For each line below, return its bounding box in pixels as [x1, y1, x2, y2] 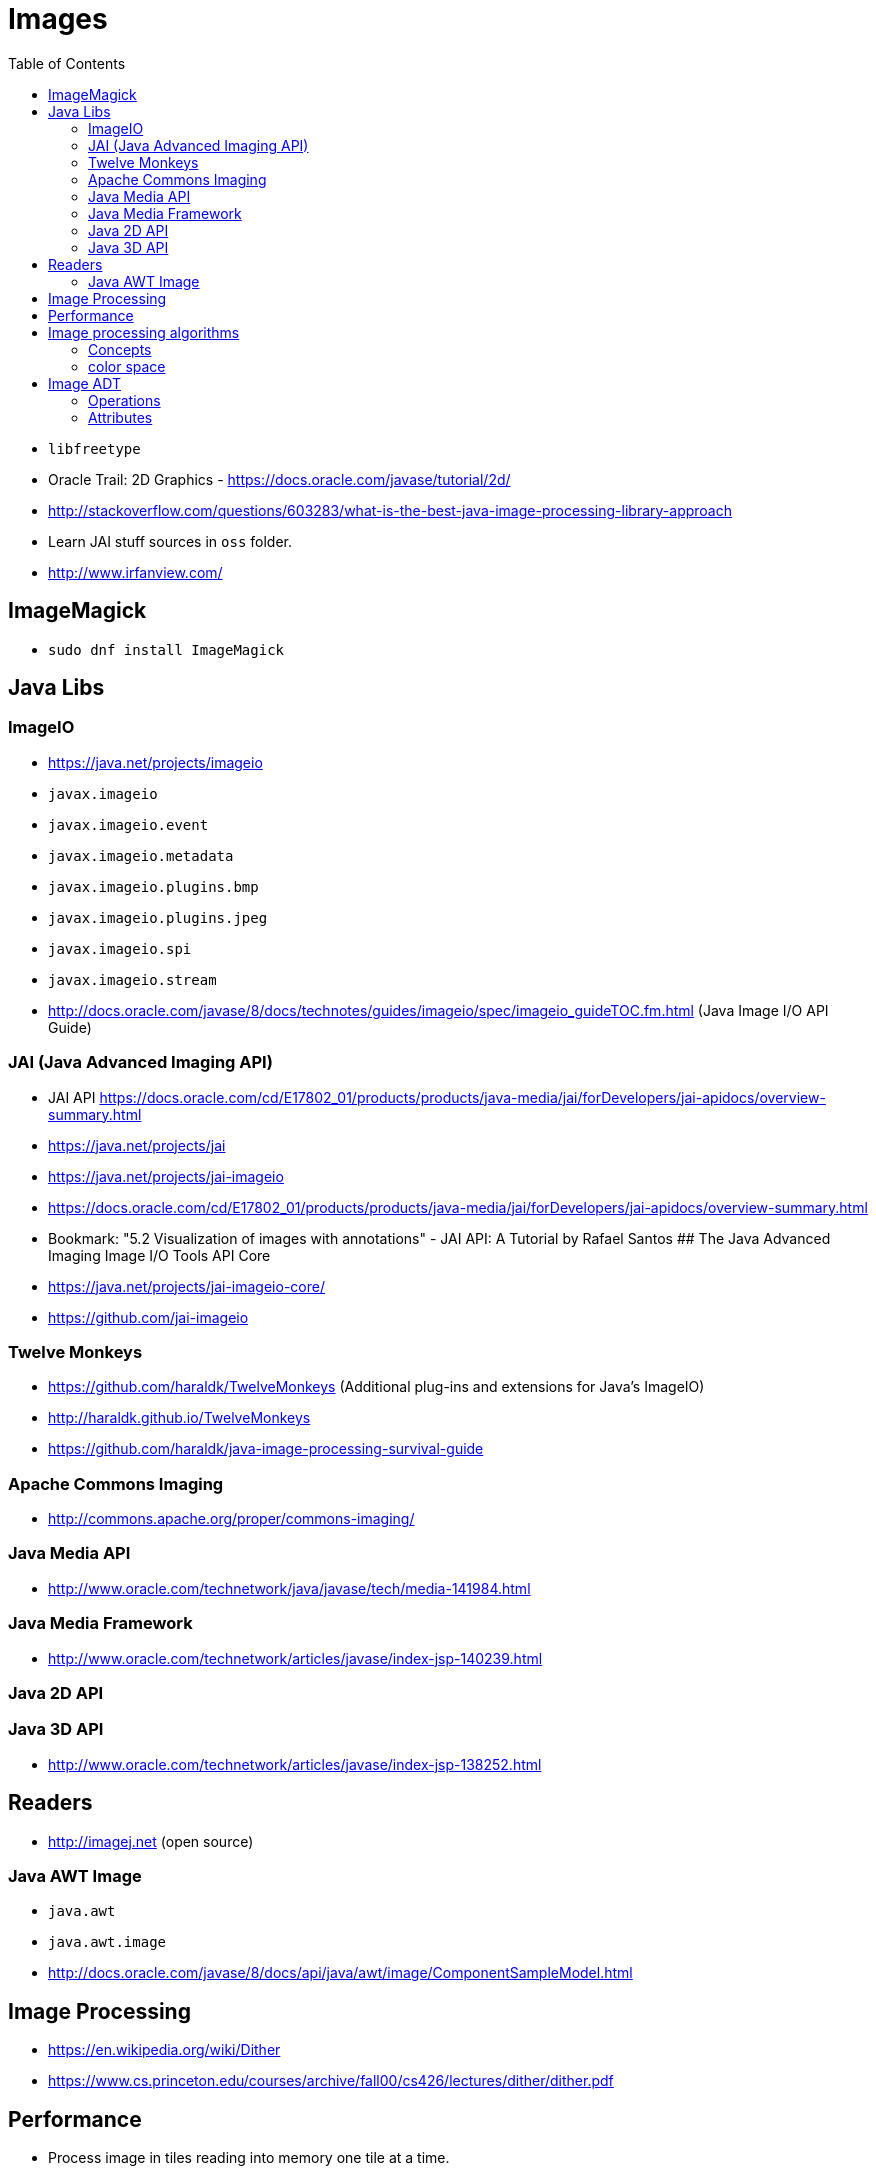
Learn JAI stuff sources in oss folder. [48, 532, 293, 550]
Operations [88, 391, 161, 409]
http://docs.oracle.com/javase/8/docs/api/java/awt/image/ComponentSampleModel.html [48, 1964, 633, 1982]
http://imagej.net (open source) [48, 1832, 254, 1850]
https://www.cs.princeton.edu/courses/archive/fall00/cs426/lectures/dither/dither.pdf [48, 2072, 614, 2090]
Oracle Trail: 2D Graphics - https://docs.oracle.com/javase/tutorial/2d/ [48, 470, 511, 488]
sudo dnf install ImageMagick [48, 641, 285, 658]
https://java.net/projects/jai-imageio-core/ [48, 1277, 325, 1295]
